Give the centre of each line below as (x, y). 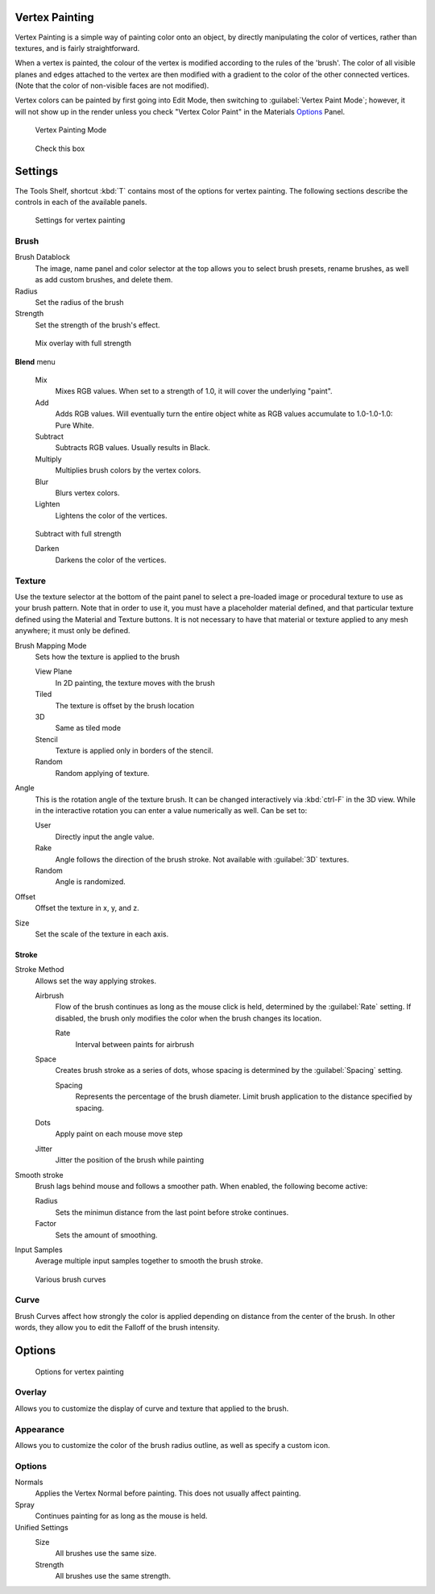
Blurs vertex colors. (87, 493)
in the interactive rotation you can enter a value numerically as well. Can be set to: (171, 811)
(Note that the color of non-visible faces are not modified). (112, 86)
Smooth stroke (39, 1175)
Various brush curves (70, 1279)
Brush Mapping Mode (51, 645)
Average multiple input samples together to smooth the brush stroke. (149, 1261)
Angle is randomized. (91, 882)
